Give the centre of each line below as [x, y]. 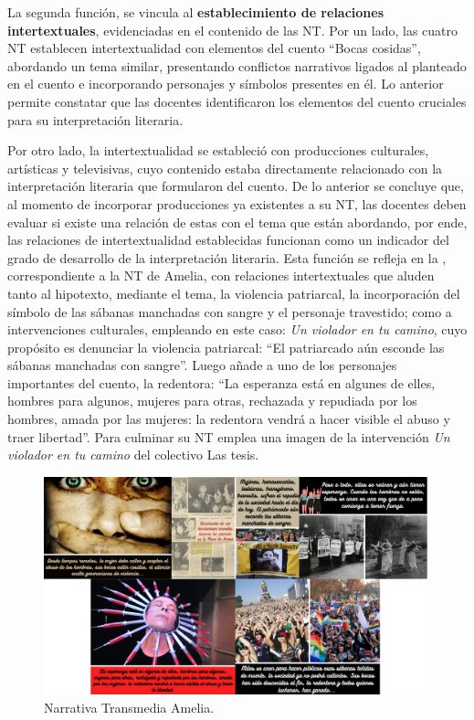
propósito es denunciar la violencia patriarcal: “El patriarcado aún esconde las [226, 347]
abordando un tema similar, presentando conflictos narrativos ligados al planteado [237, 65]
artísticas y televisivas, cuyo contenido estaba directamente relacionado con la [225, 168]
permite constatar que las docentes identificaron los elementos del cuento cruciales [237, 101]
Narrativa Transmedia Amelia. [129, 707]
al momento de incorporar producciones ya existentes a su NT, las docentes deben [237, 203]
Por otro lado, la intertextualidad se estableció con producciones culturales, [218, 150]
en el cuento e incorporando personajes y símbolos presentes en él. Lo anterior [226, 84]
